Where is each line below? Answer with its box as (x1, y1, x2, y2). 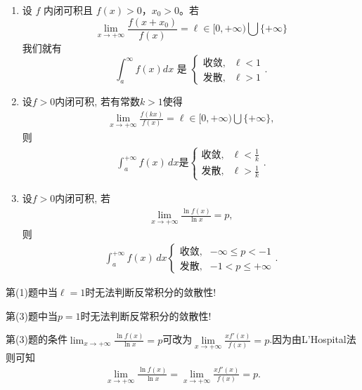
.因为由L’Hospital (269, 332, 347, 347)
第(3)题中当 (6, 308, 58, 323)
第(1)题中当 (6, 285, 58, 300)
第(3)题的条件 (6, 332, 67, 347)
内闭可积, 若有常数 (55, 94, 140, 109)
